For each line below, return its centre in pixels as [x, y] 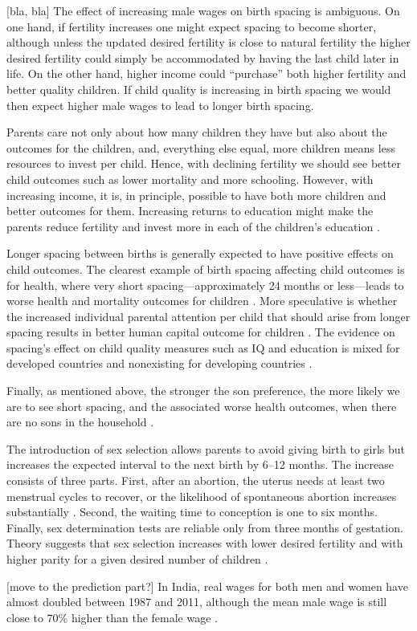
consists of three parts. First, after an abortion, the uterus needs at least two [196, 480]
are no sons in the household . [80, 422]
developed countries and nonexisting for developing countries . [159, 363]
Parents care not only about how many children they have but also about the [197, 132]
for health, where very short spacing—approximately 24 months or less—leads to [205, 285]
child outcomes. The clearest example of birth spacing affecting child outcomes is [206, 269]
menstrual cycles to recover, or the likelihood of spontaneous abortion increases [202, 496]
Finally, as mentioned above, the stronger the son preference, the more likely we [203, 391]
